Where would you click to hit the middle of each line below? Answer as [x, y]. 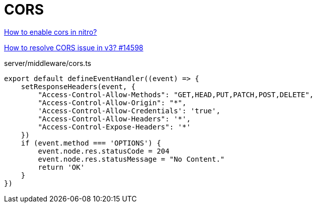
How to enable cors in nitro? [51, 32]
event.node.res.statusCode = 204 [104, 151]
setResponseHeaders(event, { [78, 86]
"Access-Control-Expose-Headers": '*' [114, 127]
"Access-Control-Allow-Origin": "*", [112, 102]
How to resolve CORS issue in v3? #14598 [74, 47]
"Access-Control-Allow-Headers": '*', [114, 119]
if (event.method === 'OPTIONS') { [91, 143]
